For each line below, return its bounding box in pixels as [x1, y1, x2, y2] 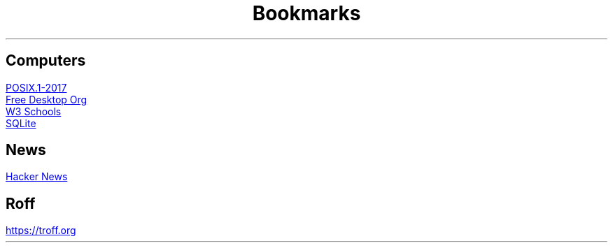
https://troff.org [6, 224, 76, 237]
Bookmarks [252, 1, 361, 25]
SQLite [6, 117, 36, 129]
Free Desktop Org [6, 93, 87, 105]
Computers [6, 52, 86, 70]
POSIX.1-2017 [6, 81, 67, 94]
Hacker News [6, 170, 68, 183]
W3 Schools [6, 105, 62, 117]
